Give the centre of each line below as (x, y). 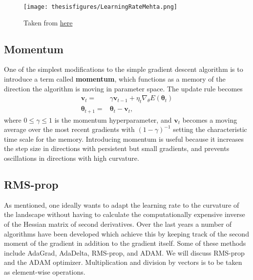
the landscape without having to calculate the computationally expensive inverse (125, 214)
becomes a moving (210, 119)
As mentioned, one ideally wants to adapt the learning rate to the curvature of (122, 205)
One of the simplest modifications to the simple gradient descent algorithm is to (124, 69)
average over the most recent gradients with (69, 129)
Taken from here (48, 22)
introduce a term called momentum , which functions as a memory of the (115, 79)
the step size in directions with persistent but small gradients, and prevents (117, 148)
